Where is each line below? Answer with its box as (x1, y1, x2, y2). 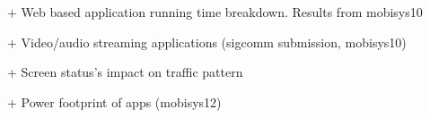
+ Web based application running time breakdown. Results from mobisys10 (7, 3, 423, 21)
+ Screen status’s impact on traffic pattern (7, 63, 243, 81)
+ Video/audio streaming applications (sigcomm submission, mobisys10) (7, 32, 407, 51)
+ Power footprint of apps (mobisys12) (7, 92, 222, 111)
